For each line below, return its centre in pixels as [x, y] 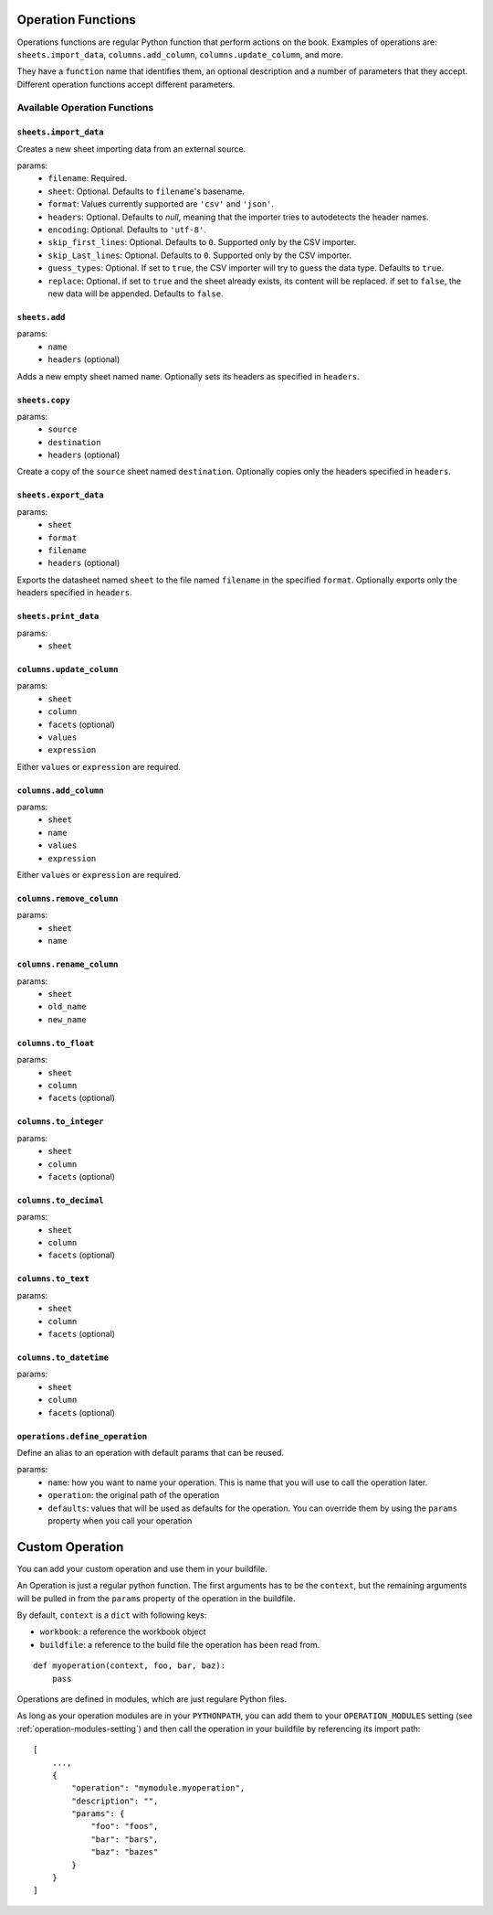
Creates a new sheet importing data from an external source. [131, 149]
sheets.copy [43, 400]
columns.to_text [53, 1279]
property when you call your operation [120, 1520]
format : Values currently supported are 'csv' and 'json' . [161, 204]
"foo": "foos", [125, 1826]
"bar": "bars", [125, 1839]
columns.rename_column [68, 964]
